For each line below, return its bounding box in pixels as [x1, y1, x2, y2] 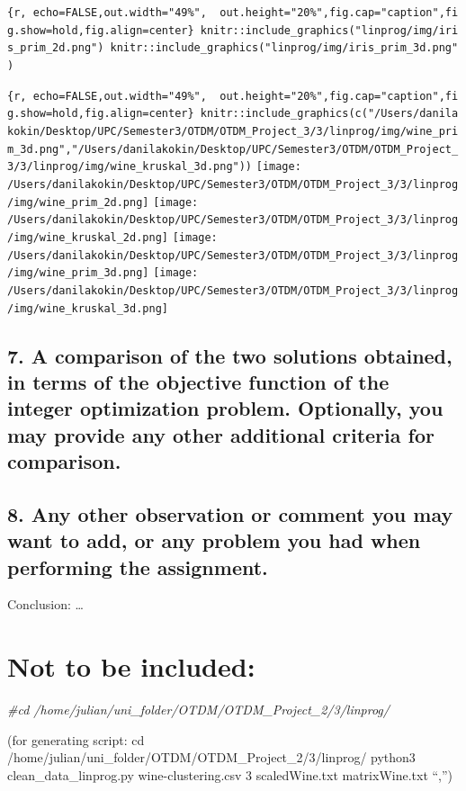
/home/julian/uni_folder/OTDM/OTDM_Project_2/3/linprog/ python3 [7, 748, 416, 767]
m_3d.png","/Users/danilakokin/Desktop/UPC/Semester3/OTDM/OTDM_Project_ [7, 142, 459, 156]
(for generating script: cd [7, 730, 145, 749]
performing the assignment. [7, 553, 268, 580]
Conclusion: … [7, 595, 84, 614]
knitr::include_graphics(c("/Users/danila [200, 107, 459, 121]
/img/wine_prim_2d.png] [7, 195, 149, 209]
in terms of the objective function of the [7, 367, 390, 395]
